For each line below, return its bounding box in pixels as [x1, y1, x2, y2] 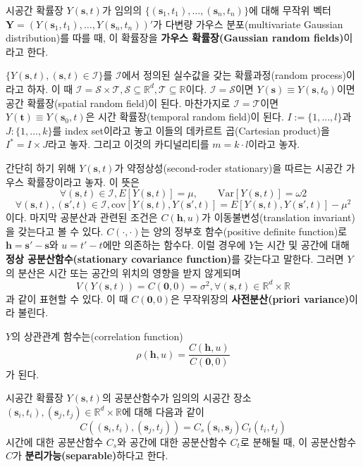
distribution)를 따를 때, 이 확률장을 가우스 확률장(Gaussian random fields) [6, 30, 344, 45]
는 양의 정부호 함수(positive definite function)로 [140, 223, 347, 238]
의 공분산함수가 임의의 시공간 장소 [101, 390, 252, 405]
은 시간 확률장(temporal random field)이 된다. [85, 109, 284, 124]
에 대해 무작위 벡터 [248, 3, 331, 17]
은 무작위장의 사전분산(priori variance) [171, 291, 350, 306]
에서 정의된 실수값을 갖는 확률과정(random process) [121, 68, 346, 82]
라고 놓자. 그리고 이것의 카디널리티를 [48, 137, 209, 151]
